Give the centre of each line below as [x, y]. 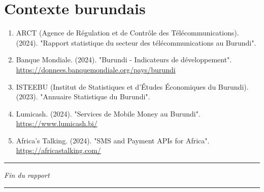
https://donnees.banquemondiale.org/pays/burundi [96, 69]
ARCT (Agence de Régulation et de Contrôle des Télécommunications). [127, 33]
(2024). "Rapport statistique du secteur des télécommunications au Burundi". [136, 42]
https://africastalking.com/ [58, 150]
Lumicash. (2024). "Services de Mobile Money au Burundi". [108, 113]
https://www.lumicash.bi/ [57, 123]
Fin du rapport [27, 175]
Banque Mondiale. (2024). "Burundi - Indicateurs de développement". [124, 60]
